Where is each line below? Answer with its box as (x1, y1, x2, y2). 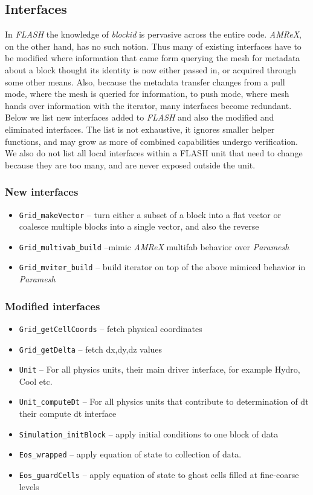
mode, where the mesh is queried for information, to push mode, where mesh (5, 87, 289, 100)
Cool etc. (19, 374, 53, 387)
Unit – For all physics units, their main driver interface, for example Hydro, (19, 363, 300, 376)
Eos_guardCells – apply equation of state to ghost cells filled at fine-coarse (19, 468, 299, 481)
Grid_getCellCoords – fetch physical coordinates (19, 322, 202, 334)
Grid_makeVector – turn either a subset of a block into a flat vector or (19, 208, 281, 221)
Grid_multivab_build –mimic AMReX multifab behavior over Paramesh (19, 240, 289, 253)
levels (19, 480, 39, 493)
